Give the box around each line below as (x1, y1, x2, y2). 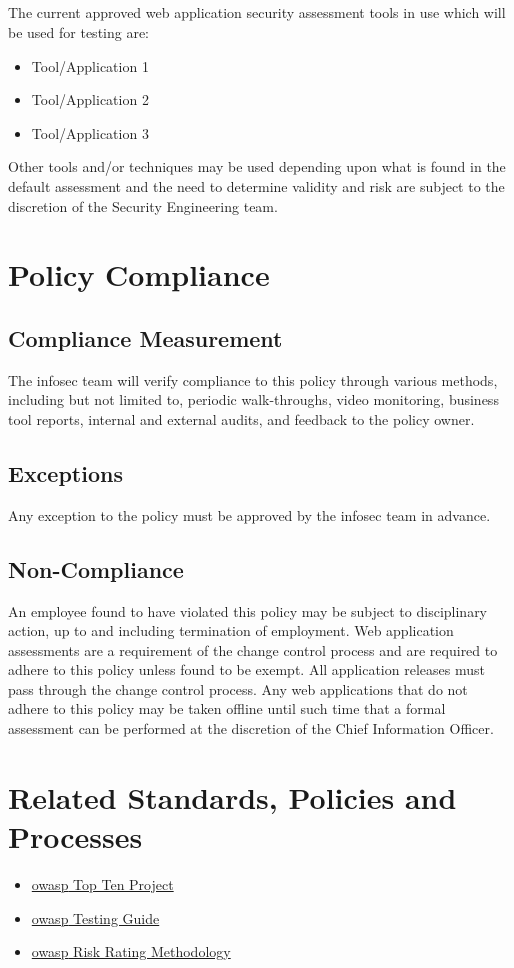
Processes (8, 816, 143, 857)
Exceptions (8, 457, 123, 488)
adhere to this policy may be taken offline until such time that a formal (8, 698, 446, 719)
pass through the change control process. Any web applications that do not (8, 678, 468, 699)
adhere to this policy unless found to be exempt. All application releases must (8, 659, 485, 680)
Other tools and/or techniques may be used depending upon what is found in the (8, 156, 506, 177)
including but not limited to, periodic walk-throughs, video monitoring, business (8, 389, 499, 410)
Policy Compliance (8, 254, 270, 295)
